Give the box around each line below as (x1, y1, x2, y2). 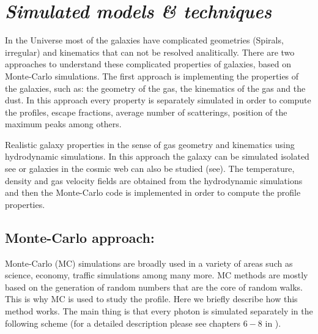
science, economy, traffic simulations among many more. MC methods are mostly (5, 269, 308, 281)
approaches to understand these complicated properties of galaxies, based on (5, 58, 292, 70)
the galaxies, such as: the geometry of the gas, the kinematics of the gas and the (5, 81, 306, 94)
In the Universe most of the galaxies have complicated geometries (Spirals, (5, 34, 284, 46)
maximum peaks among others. (5, 117, 122, 130)
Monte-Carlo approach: (5, 228, 155, 247)
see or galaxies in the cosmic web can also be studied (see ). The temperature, (5, 162, 295, 175)
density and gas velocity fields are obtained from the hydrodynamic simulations (5, 174, 303, 187)
